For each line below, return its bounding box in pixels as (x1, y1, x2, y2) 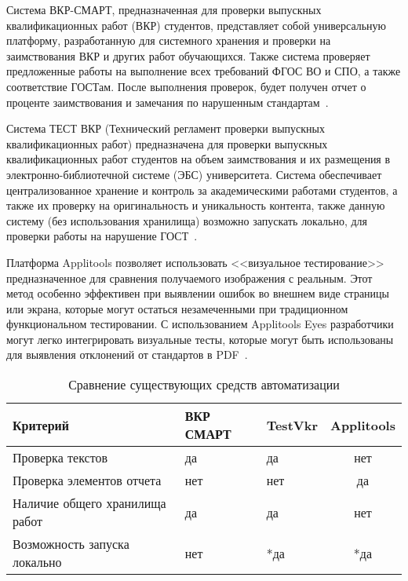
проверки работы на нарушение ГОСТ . (6, 228, 198, 244)
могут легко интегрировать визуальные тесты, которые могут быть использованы (6, 331, 394, 347)
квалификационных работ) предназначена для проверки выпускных (6, 135, 328, 152)
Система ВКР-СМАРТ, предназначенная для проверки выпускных (6, 2, 322, 17)
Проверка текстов (13, 448, 107, 467)
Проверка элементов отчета (13, 471, 162, 490)
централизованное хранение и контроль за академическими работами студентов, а (6, 181, 398, 198)
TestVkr (266, 415, 318, 434)
